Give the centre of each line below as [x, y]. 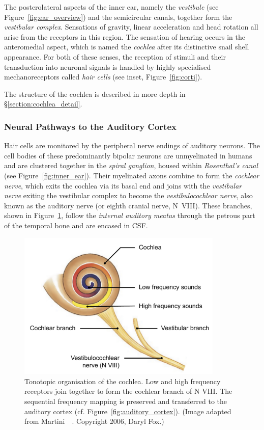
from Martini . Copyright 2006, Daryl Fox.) [94, 421]
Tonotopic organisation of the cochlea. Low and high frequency [123, 381]
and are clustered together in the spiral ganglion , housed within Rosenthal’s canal [131, 165]
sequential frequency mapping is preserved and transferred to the [126, 401]
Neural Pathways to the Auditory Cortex [90, 126]
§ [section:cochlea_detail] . [43, 104]
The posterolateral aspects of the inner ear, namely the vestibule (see [111, 7]
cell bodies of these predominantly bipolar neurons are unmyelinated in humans [128, 155]
